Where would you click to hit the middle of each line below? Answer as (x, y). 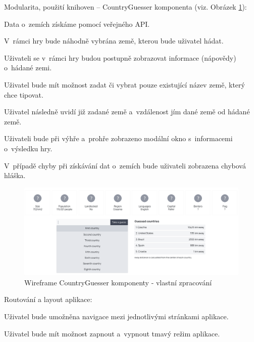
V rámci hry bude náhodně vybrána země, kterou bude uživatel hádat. (114, 41)
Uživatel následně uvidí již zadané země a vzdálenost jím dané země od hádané (127, 112)
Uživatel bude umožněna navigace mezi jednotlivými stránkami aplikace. (116, 316)
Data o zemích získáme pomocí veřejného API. (77, 24)
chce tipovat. (24, 94)
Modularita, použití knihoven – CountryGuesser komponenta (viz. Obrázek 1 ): (125, 7)
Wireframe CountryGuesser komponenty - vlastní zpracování (118, 282)
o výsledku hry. (28, 148)
